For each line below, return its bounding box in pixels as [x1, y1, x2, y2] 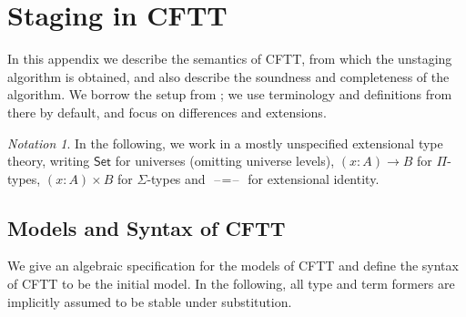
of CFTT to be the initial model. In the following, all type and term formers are [7, 274, 455, 293]
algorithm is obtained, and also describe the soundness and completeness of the [7, 66, 450, 86]
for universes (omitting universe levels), [115, 151, 335, 170]
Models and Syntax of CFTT [7, 213, 286, 241]
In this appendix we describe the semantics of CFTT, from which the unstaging [7, 49, 452, 68]
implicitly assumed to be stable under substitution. [7, 291, 292, 311]
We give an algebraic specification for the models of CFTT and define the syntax [7, 256, 459, 275]
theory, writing [7, 151, 90, 170]
